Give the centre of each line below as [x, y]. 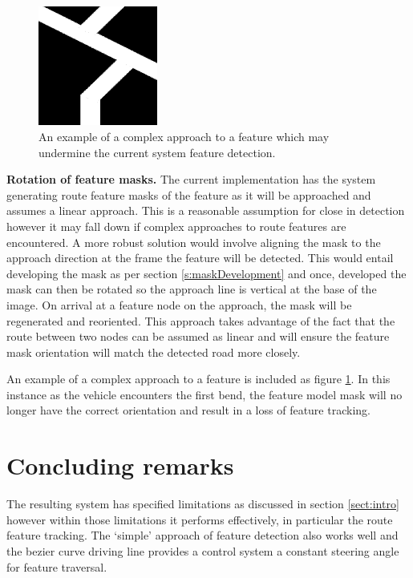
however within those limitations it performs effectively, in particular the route [200, 519]
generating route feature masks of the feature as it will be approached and [189, 194]
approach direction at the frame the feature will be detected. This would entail [200, 258]
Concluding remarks [120, 465]
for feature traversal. [57, 566]
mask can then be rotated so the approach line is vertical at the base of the [192, 289]
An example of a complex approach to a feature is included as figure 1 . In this [198, 379]
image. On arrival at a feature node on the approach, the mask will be [179, 304]
